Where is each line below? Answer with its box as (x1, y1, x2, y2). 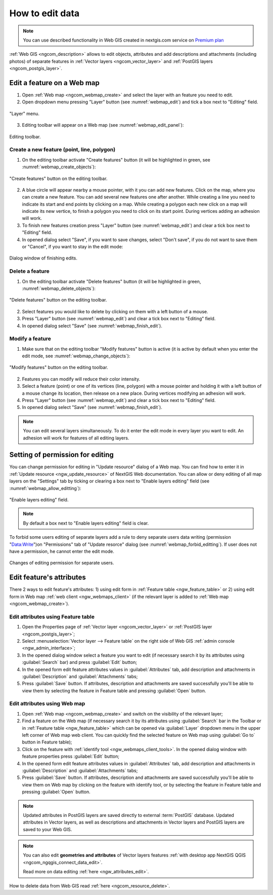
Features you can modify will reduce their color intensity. (22, 376, 141, 382)
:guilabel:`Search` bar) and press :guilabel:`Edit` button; (22, 659, 138, 665)
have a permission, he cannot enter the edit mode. (9, 548, 115, 554)
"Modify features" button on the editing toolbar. (9, 364, 108, 370)
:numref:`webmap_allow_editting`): (9, 485, 81, 491)
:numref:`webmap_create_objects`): (22, 164, 96, 170)
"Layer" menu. (9, 110, 40, 117)
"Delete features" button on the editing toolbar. (9, 297, 107, 303)
